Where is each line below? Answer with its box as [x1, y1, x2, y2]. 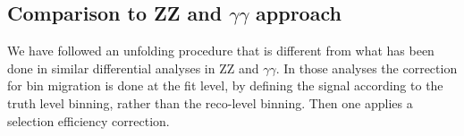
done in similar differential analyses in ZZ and [7, 58, 259, 77]
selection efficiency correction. [7, 111, 170, 130]
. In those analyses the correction [275, 58, 458, 77]
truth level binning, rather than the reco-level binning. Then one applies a [7, 93, 413, 112]
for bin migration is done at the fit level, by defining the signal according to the [7, 76, 443, 95]
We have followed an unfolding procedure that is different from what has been [7, 41, 434, 60]
